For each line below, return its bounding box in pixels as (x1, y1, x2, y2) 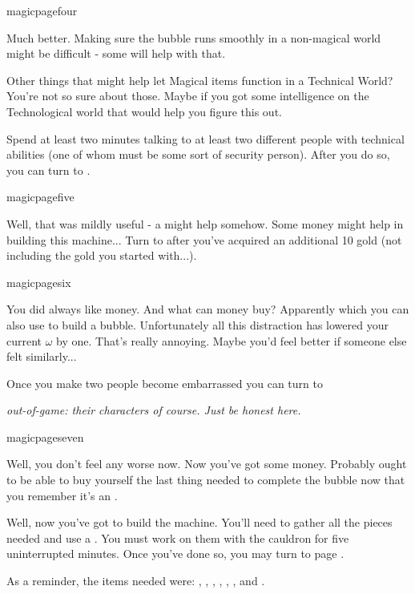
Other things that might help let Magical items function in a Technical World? (6, 71, 393, 88)
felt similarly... (6, 348, 77, 365)
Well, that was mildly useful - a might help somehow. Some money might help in (6, 215, 404, 232)
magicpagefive (6, 188, 75, 205)
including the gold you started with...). (6, 247, 197, 264)
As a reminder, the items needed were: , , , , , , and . (6, 572, 265, 589)
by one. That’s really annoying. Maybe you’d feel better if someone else (56, 332, 407, 349)
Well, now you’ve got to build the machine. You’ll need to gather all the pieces (6, 514, 393, 531)
